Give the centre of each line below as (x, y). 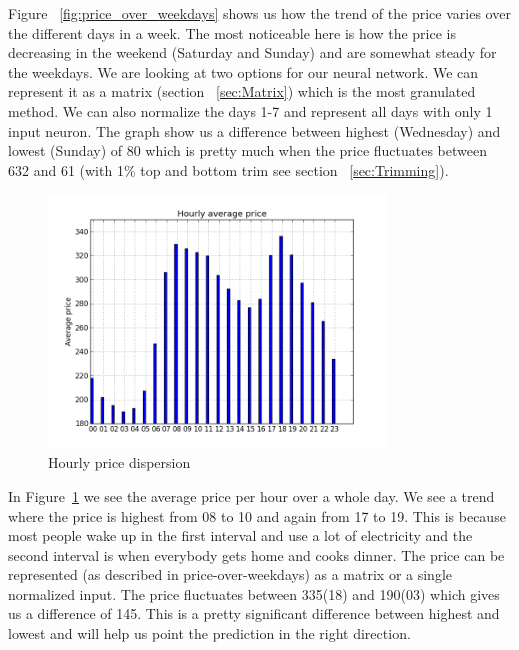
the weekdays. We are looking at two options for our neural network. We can (243, 71)
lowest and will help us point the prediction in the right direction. (209, 633)
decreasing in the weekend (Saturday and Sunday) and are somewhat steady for (252, 52)
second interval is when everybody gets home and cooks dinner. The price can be (256, 554)
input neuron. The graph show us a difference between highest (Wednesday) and (254, 130)
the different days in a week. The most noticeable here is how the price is (232, 32)
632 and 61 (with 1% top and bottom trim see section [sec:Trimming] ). (228, 169)
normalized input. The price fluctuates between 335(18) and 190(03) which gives (254, 593)
